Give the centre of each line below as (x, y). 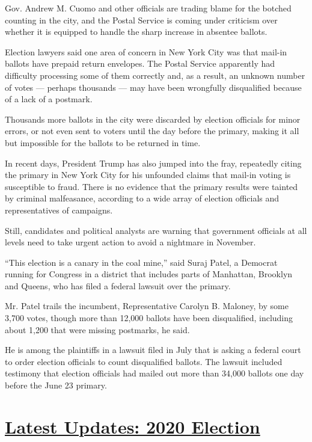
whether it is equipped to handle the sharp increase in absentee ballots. (136, 32)
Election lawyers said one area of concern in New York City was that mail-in (146, 51)
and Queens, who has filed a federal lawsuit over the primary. (118, 285)
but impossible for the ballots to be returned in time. (103, 142)
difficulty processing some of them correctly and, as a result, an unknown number (155, 75)
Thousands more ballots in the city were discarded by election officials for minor (153, 119)
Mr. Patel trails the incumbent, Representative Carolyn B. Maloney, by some (147, 306)
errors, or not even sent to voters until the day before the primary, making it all (152, 131)
